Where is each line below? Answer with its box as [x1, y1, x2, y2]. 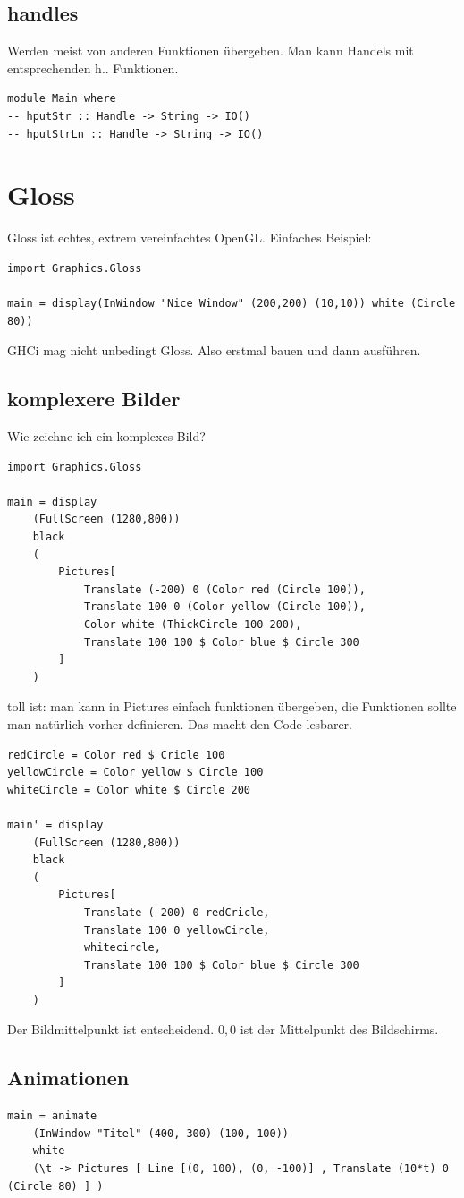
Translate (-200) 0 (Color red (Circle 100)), [83, 582, 366, 596]
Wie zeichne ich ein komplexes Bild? [7, 427, 206, 446]
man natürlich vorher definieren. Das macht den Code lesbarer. [7, 714, 352, 733]
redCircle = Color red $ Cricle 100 [7, 748, 225, 761]
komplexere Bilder [7, 385, 181, 412]
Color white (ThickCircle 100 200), [83, 618, 302, 631]
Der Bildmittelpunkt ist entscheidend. [7, 1020, 215, 1039]
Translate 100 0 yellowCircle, [83, 923, 270, 937]
